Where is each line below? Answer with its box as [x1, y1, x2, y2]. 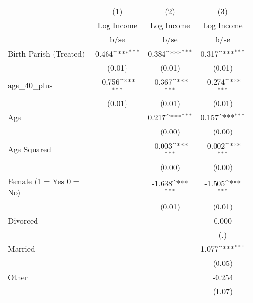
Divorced [8, 214, 38, 226]
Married [8, 243, 35, 254]
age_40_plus [8, 79, 53, 91]
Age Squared [8, 143, 51, 155]
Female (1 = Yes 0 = [8, 175, 79, 187]
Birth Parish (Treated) [8, 48, 85, 59]
